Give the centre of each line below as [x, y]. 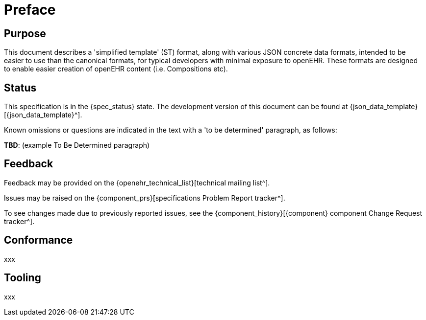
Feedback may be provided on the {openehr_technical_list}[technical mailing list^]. [137, 183]
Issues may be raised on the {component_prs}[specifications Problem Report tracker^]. [145, 198]
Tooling [23, 278]
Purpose [25, 33]
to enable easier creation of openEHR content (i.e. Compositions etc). [116, 69]
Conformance [38, 240]
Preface [30, 10]
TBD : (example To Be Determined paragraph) [77, 145]
